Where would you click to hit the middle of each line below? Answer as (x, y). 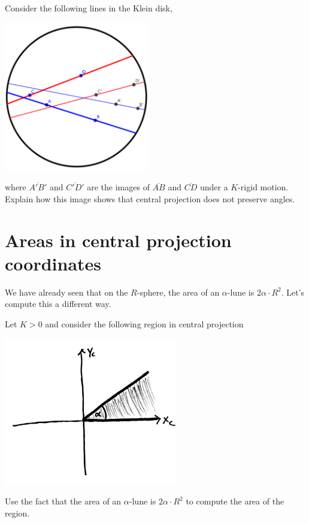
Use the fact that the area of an (63, 501)
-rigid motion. (263, 187)
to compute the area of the (235, 501)
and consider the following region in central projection (144, 323)
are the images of (118, 187)
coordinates (53, 263)
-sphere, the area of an (178, 292)
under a (214, 187)
